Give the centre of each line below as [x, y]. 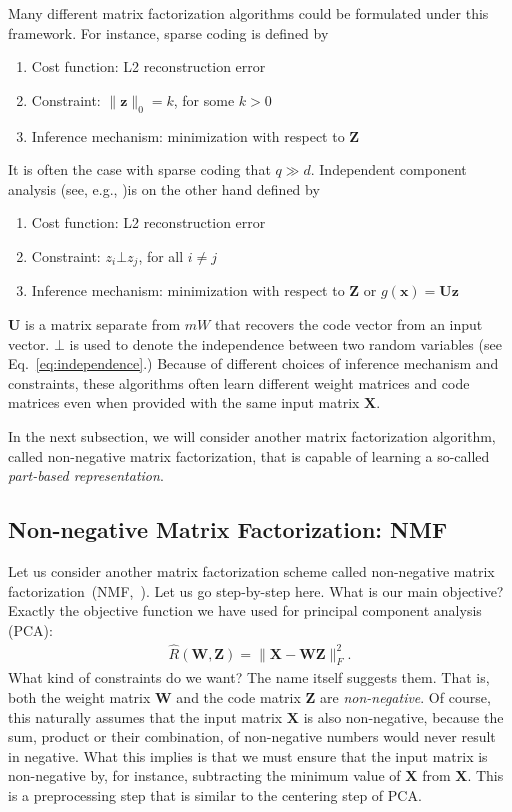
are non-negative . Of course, [405, 696]
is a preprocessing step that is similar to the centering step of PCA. [215, 794]
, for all [161, 255]
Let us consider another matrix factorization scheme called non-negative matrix [251, 570]
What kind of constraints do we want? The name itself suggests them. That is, [249, 677]
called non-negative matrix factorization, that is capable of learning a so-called [249, 455]
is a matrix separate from [103, 324]
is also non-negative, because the [403, 716]
